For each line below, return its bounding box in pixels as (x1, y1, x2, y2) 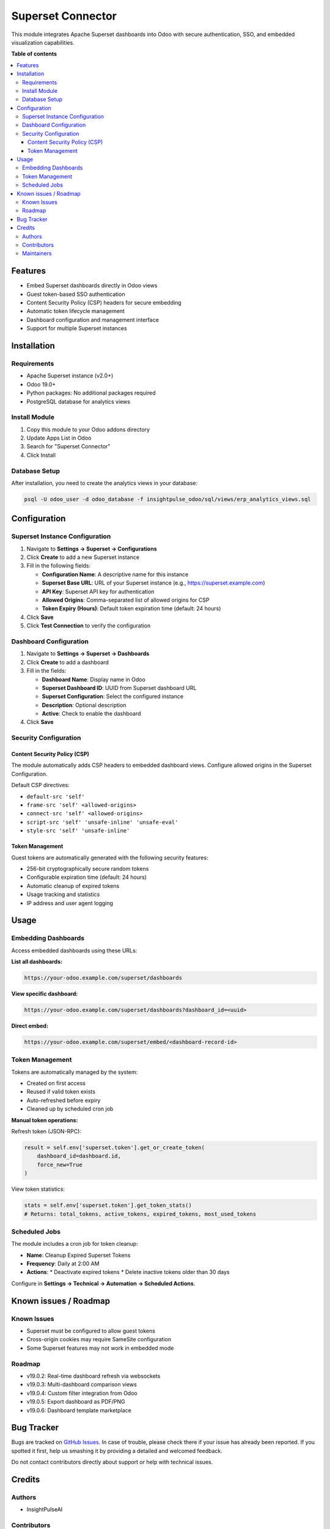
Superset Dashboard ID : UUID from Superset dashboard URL (42, 684, 197, 691)
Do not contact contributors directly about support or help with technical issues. (11, 1459, 213, 1466)
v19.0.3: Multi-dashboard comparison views (26, 1381, 137, 1388)
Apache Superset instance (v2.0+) (26, 372, 114, 379)
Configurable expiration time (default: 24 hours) (26, 873, 147, 881)
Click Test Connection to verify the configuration (26, 622, 151, 629)
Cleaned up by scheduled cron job (26, 1105, 114, 1113)
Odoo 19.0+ (26, 380, 56, 388)
